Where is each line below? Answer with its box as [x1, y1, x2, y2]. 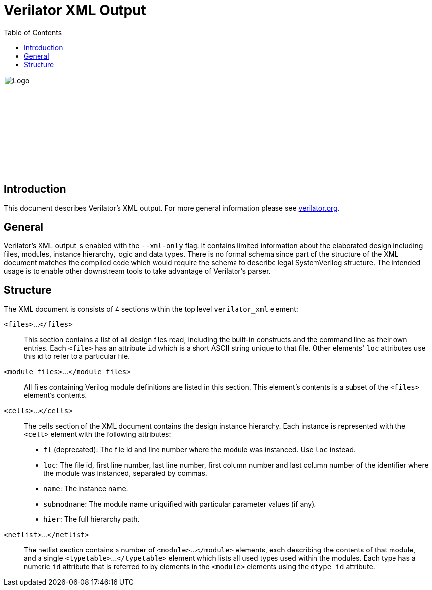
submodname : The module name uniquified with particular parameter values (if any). [43, 500, 316, 509]
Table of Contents [4, 28, 62, 37]
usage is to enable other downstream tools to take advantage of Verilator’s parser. [4, 267, 271, 275]
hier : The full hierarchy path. [43, 515, 140, 524]
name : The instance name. [43, 484, 128, 493]
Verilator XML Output [4, 2, 146, 19]
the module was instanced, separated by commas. [43, 469, 207, 478]
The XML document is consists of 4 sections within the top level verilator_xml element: [4, 305, 298, 314]
